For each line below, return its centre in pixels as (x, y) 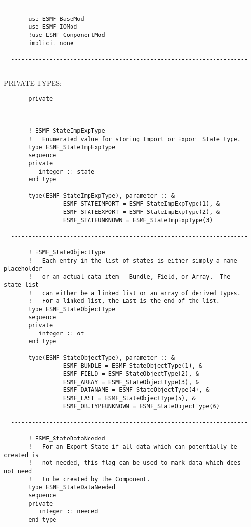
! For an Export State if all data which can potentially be (133, 447)
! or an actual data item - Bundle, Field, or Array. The (129, 277)
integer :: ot (61, 333)
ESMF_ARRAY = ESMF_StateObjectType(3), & (131, 382)
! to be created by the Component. (89, 479)
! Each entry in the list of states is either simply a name (133, 260)
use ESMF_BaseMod (56, 19)
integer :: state (67, 171)
